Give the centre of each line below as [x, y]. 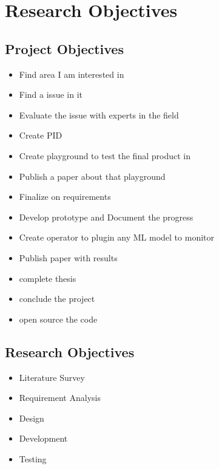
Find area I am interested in [72, 74]
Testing [33, 458]
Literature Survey [52, 377]
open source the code [58, 319]
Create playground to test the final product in [105, 155]
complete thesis [48, 278]
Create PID [41, 135]
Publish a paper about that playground [92, 176]
